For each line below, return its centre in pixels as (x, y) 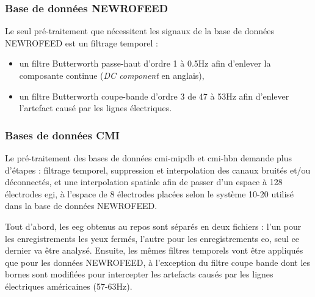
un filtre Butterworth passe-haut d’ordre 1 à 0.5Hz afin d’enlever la (145, 63)
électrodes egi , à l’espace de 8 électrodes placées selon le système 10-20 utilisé (150, 193)
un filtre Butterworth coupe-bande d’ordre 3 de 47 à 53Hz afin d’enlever (154, 96)
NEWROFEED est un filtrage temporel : (82, 42)
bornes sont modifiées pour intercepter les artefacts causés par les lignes (139, 274)
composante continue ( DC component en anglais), (112, 75)
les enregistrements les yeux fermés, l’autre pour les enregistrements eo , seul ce (152, 238)
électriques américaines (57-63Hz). (69, 286)
